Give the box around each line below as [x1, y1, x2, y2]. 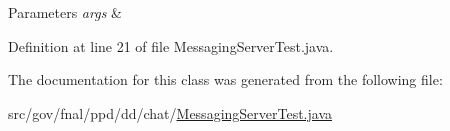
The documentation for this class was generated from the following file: [8, 69, 443, 90]
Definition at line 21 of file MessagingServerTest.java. [8, 35, 334, 56]
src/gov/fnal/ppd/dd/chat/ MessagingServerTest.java [8, 102, 333, 123]
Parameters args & [8, 2, 122, 22]
